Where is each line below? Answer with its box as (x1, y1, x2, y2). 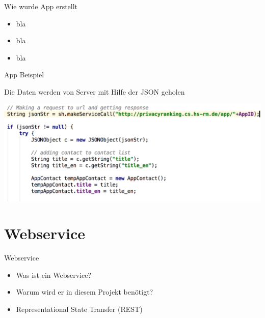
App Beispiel (4, 69, 44, 80)
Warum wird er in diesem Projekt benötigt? (16, 286, 153, 297)
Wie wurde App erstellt (4, 1, 78, 11)
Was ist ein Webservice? (16, 269, 92, 280)
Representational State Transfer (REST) (16, 304, 143, 314)
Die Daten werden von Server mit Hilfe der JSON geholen (4, 86, 185, 97)
